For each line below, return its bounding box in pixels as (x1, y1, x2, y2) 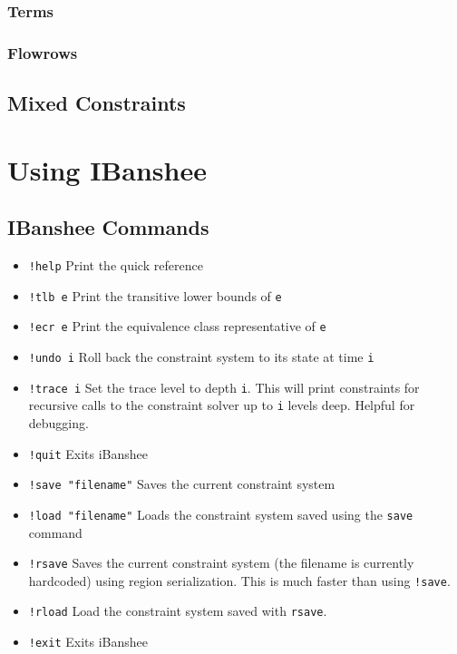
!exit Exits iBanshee (28, 632, 149, 651)
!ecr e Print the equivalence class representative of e (28, 317, 326, 336)
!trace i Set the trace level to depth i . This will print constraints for (28, 377, 420, 396)
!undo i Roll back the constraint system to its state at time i (28, 347, 374, 366)
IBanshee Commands (7, 213, 209, 241)
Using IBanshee (7, 151, 207, 188)
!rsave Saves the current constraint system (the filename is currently (28, 553, 414, 572)
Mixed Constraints (7, 89, 186, 117)
